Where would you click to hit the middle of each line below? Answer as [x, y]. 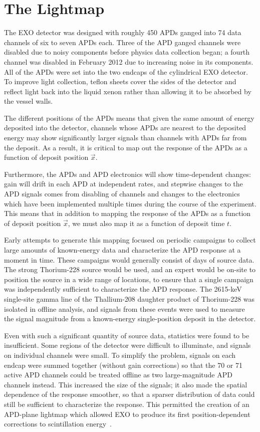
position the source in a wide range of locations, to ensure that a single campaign [129, 279]
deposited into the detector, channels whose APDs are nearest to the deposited [125, 128]
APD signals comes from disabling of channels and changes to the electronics [122, 194]
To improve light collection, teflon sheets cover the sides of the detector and [120, 81]
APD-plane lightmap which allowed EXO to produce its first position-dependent [127, 414]
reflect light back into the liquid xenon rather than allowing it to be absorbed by [128, 91]
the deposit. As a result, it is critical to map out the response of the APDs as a [126, 147]
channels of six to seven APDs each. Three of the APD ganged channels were [122, 42]
